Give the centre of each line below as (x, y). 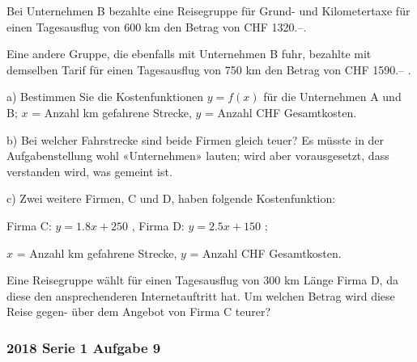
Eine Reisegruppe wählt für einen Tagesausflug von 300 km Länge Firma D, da (202, 280)
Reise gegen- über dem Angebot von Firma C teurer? (139, 311)
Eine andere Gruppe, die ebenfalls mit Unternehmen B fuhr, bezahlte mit (189, 54)
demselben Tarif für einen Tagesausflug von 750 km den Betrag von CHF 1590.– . (209, 69)
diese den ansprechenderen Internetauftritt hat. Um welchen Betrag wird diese (201, 295)
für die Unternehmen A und (332, 97)
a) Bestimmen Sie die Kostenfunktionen (105, 97)
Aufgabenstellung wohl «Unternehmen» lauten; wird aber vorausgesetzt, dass (198, 156)
